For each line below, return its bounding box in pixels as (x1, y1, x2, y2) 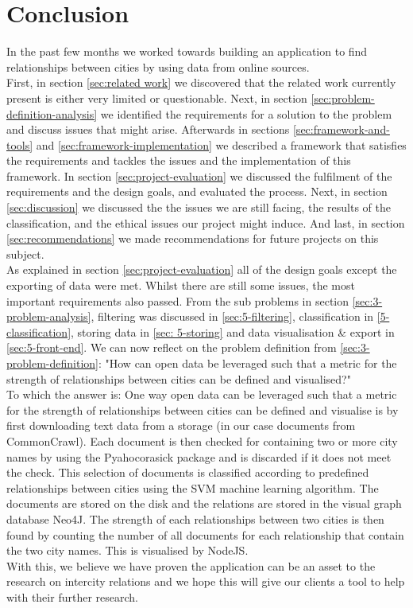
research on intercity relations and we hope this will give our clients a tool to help (6, 573, 405, 590)
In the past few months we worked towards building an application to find (6, 43, 368, 60)
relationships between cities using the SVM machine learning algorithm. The (6, 479, 379, 496)
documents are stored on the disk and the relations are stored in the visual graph (6, 495, 402, 512)
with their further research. (6, 588, 138, 605)
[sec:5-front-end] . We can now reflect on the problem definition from (6, 339, 337, 356)
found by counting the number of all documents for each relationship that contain (6, 526, 404, 543)
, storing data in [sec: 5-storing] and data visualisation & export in (71, 323, 395, 340)
